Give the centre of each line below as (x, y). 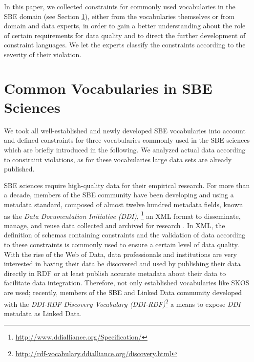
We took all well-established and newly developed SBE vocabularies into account (125, 130)
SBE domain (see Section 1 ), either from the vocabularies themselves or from (119, 16)
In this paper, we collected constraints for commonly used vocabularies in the (120, 6)
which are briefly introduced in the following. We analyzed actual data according (125, 150)
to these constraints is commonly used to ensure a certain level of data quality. (122, 245)
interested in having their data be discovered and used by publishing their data (122, 264)
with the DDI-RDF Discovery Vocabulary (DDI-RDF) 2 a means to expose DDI (122, 303)
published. (19, 169)
